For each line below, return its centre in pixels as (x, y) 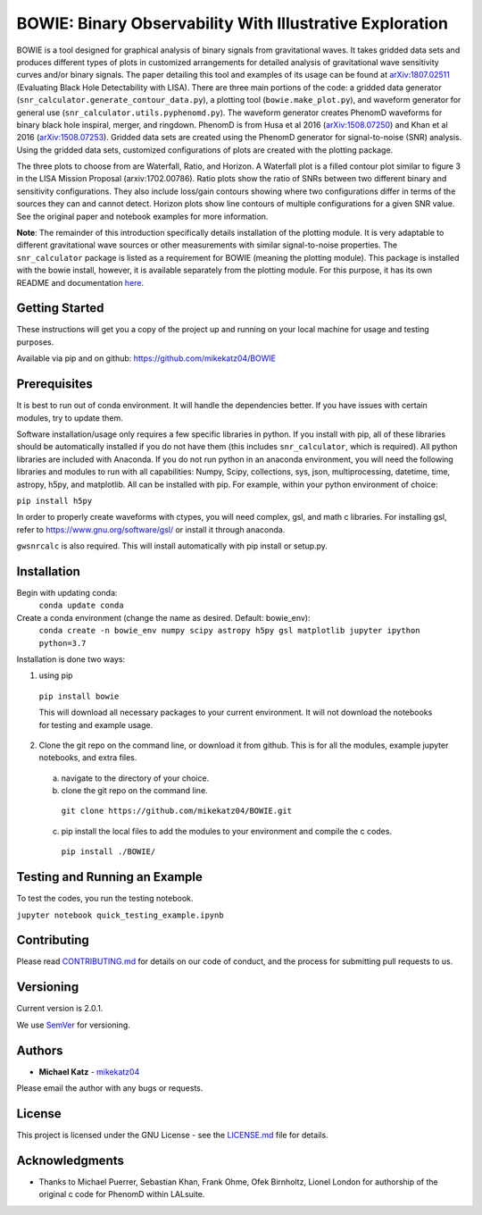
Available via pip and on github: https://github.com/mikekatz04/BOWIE (146, 358)
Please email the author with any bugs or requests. (110, 1088)
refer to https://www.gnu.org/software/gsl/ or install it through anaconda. (151, 529)
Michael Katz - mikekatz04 (89, 1071)
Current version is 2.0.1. (60, 1009)
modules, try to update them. (70, 418)
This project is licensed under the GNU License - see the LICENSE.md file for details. (173, 1135)
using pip (56, 675)
